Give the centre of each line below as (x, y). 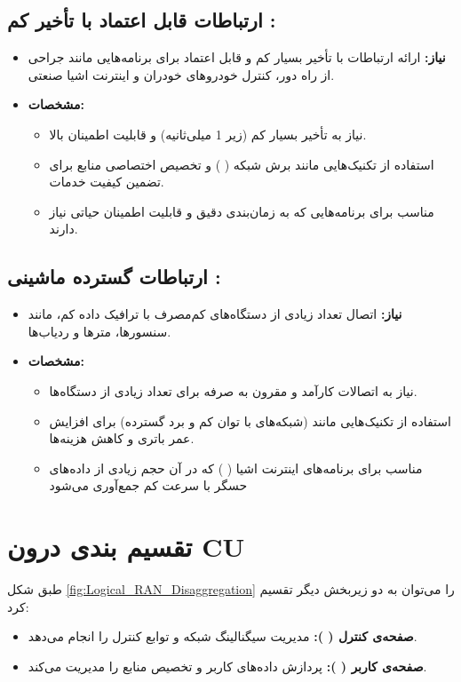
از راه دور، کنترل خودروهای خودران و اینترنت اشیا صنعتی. (181, 74)
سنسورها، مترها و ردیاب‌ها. (99, 331)
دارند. (64, 229)
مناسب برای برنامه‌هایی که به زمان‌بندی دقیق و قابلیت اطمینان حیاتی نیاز (242, 211)
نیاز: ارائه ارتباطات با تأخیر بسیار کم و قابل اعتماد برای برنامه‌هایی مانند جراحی (237, 57)
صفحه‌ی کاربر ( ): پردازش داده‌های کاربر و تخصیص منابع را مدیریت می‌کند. (227, 666)
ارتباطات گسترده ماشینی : (114, 277)
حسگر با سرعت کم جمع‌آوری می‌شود (148, 485)
